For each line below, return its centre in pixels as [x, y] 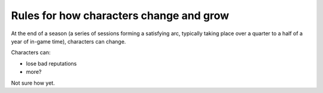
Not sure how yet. [33, 83]
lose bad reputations [51, 63]
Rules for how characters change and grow [120, 15]
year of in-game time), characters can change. [68, 41]
